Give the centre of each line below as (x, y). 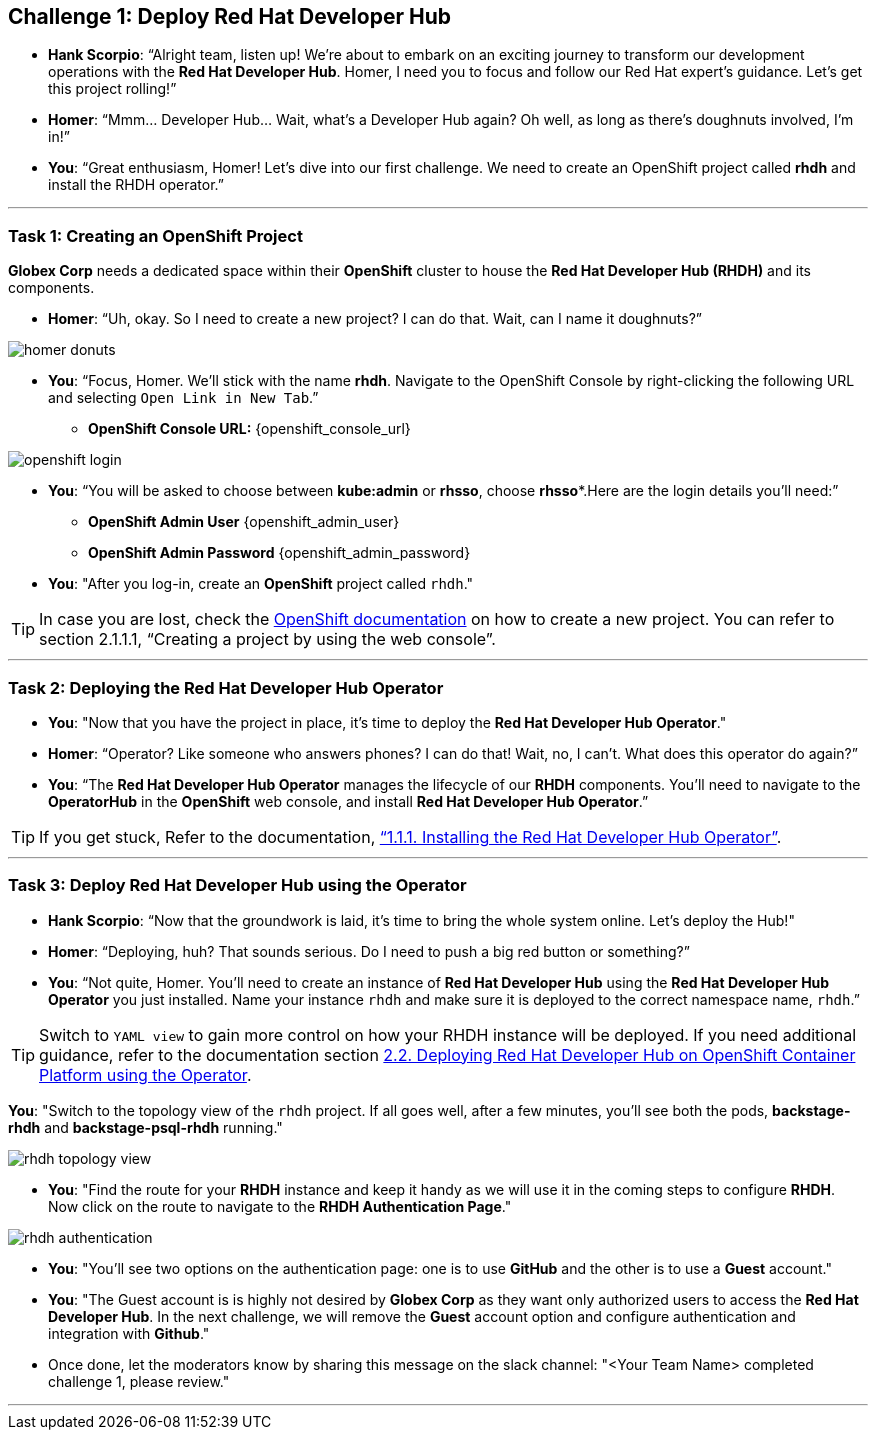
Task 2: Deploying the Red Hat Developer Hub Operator (226, 687)
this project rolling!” (112, 89)
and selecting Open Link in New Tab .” (183, 398)
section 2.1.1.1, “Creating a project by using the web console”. (267, 639)
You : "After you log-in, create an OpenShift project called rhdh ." (261, 584)
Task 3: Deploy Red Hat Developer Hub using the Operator (237, 885)
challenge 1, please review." (139, 1381)
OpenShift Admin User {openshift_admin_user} (244, 522)
